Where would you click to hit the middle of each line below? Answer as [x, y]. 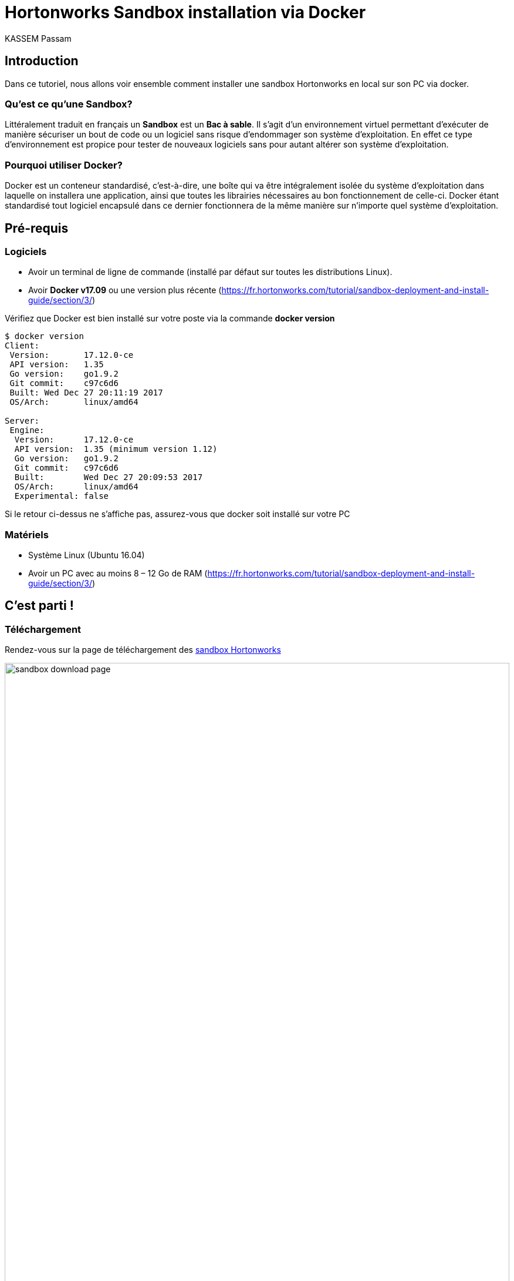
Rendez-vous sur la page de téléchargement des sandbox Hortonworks [143, 650]
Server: [22, 421]
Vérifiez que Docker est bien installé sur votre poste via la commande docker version [170, 318]
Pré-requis [37, 228]
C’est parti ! [39, 606]
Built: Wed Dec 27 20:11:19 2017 [86, 393]
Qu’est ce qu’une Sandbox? [69, 104]
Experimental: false [62, 496]
